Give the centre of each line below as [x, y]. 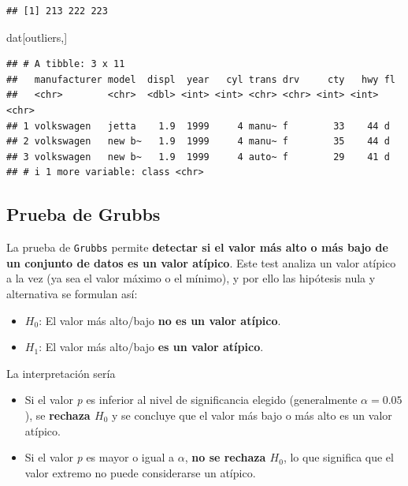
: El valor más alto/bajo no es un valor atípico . [160, 320]
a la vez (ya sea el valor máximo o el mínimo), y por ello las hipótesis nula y [191, 278]
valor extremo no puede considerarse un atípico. [140, 472]
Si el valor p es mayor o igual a [100, 457]
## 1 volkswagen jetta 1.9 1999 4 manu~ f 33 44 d [198, 126]
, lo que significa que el [338, 457]
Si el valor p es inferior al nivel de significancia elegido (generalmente [191, 400]
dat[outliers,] [37, 37]
